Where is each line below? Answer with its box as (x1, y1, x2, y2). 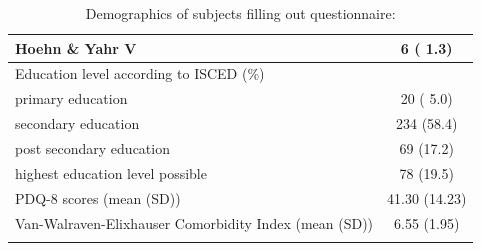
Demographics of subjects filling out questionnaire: (85, 3, 396, 23)
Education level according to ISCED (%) (15, 63, 265, 84)
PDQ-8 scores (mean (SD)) (15, 187, 181, 208)
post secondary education (15, 137, 170, 158)
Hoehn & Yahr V (15, 37, 137, 58)
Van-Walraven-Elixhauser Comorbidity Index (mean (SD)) (15, 212, 374, 233)
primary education (15, 88, 128, 109)
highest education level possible (15, 162, 207, 183)
